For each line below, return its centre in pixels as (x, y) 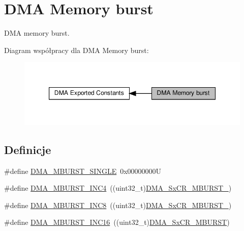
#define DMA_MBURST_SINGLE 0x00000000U (83, 171)
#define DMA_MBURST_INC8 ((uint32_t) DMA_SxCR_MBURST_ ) (118, 205)
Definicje (28, 149)
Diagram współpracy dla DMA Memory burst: (77, 50)
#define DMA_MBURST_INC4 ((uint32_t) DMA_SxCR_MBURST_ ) (118, 188)
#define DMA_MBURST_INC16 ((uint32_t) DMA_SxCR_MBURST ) (117, 222)
